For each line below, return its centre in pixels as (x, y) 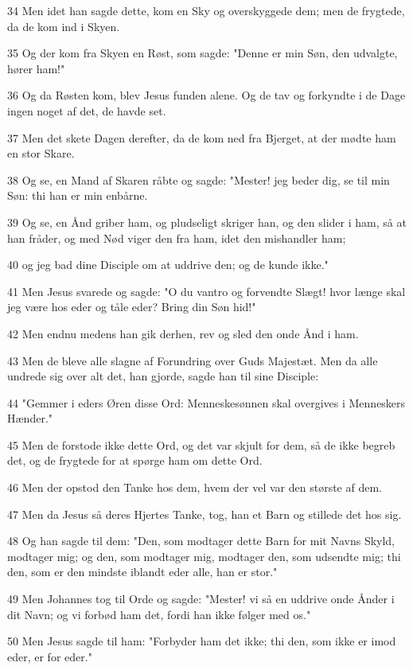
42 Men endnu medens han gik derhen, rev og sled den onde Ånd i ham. (183, 333)
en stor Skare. (41, 153)
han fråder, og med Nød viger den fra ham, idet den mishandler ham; (177, 238)
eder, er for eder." (50, 656)
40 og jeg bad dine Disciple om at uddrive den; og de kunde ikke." (168, 265)
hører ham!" (36, 68)
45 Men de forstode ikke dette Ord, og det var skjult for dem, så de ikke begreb (201, 444)
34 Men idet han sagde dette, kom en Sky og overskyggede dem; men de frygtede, (206, 10)
